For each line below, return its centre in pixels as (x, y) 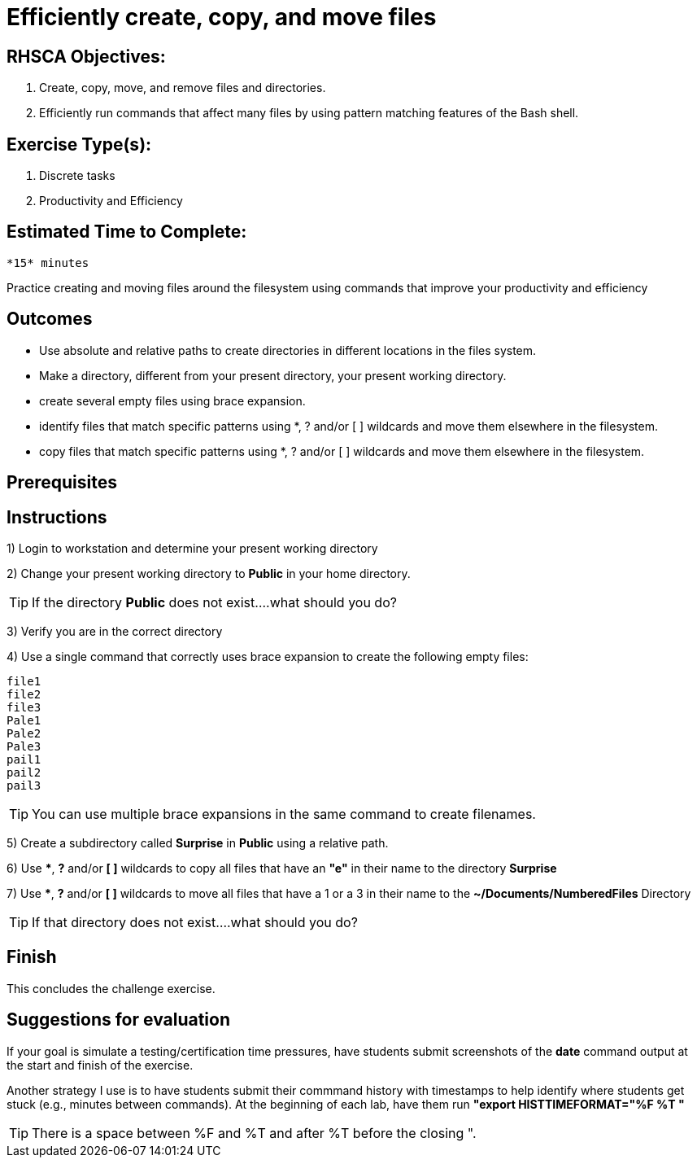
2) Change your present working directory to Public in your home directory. (209, 573)
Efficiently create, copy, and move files (222, 17)
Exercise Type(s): (79, 144)
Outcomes (50, 319)
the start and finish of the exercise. (100, 1065)
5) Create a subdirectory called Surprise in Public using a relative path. (198, 842)
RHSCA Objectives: (86, 56)
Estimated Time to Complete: (127, 232)
